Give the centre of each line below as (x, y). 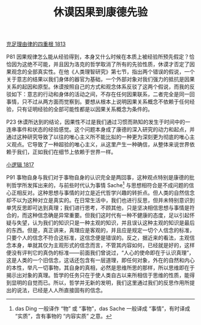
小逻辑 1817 (20, 165)
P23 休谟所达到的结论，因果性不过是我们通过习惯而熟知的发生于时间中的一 (98, 122)
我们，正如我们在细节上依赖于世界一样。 (66, 152)
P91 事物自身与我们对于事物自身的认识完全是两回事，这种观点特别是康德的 (98, 177)
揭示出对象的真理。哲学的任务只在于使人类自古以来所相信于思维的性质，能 (98, 275)
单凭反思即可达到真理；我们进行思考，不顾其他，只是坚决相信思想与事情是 (98, 207)
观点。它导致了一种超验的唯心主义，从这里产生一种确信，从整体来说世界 (100, 145)
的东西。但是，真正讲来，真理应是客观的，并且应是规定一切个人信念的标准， (100, 230)
